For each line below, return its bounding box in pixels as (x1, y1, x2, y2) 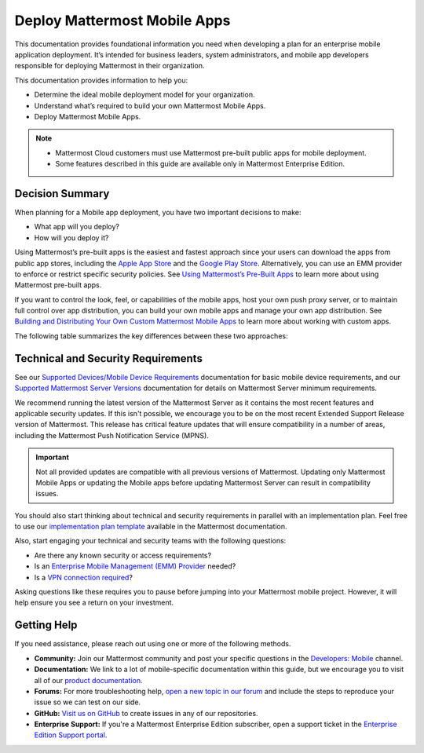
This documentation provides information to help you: (14, 75, 188, 85)
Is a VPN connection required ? (34, 572, 133, 582)
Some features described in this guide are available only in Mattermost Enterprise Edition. (55, 159, 345, 169)
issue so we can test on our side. (34, 697, 141, 707)
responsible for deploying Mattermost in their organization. (14, 61, 205, 71)
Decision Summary (14, 187, 110, 200)
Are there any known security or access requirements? (34, 550, 212, 560)
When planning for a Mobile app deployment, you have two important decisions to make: (14, 207, 302, 217)
